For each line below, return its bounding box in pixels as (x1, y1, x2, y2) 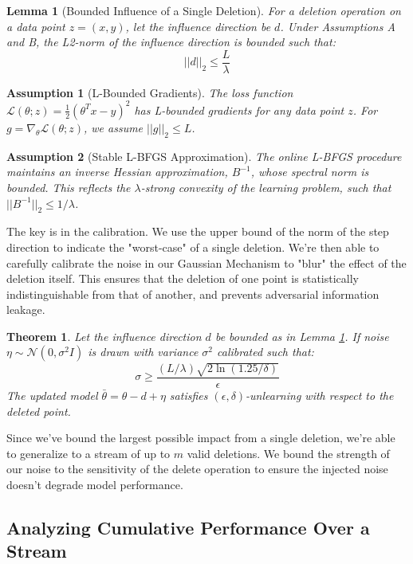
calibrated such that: (217, 343, 314, 360)
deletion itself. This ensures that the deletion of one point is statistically (6, 270, 359, 287)
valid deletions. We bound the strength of (187, 445, 390, 461)
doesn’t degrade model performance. (6, 476, 183, 493)
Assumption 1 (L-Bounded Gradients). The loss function (6, 84, 293, 100)
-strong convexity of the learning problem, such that (140, 178, 391, 195)
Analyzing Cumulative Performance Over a (6, 515, 370, 539)
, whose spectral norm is (250, 163, 369, 180)
